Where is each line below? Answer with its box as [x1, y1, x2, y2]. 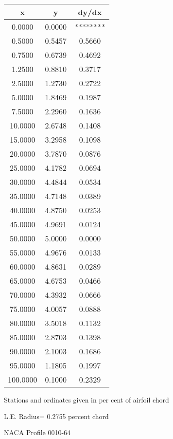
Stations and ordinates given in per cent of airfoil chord [4, 395, 169, 404]
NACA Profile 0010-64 [4, 427, 71, 438]
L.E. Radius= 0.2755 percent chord [4, 411, 109, 421]
